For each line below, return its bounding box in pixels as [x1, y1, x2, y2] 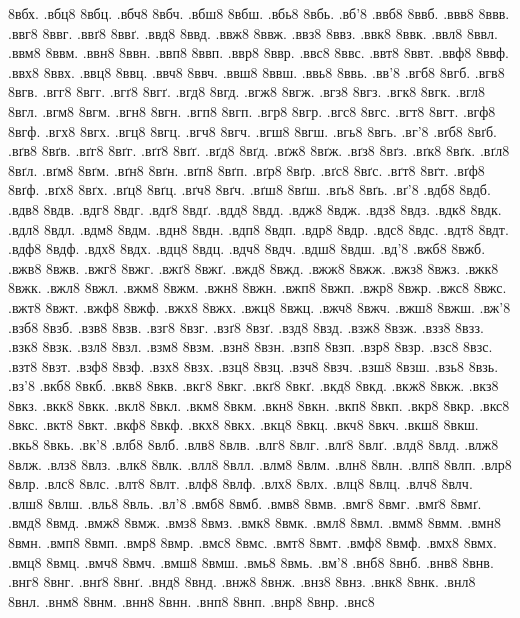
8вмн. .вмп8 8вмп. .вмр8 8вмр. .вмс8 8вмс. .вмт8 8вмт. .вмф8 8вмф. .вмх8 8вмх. [8, 532, 497, 553]
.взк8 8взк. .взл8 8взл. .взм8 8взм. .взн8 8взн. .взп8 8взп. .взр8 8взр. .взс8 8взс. [8, 336, 493, 357]
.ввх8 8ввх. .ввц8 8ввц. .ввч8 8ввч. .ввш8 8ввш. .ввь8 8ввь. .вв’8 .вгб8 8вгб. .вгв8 [8, 61, 505, 82]
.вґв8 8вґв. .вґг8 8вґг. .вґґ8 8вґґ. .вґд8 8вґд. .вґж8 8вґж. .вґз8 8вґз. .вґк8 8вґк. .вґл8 [8, 140, 510, 161]
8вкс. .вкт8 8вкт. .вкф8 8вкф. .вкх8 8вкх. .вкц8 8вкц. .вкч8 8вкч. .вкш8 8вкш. [8, 414, 479, 435]
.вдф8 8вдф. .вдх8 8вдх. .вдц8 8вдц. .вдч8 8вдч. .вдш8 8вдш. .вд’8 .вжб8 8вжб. [8, 238, 486, 259]
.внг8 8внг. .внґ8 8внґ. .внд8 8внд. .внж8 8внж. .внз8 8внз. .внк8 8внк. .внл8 [8, 571, 476, 592]
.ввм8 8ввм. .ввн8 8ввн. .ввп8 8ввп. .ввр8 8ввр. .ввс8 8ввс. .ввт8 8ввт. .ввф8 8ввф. [8, 42, 509, 63]
